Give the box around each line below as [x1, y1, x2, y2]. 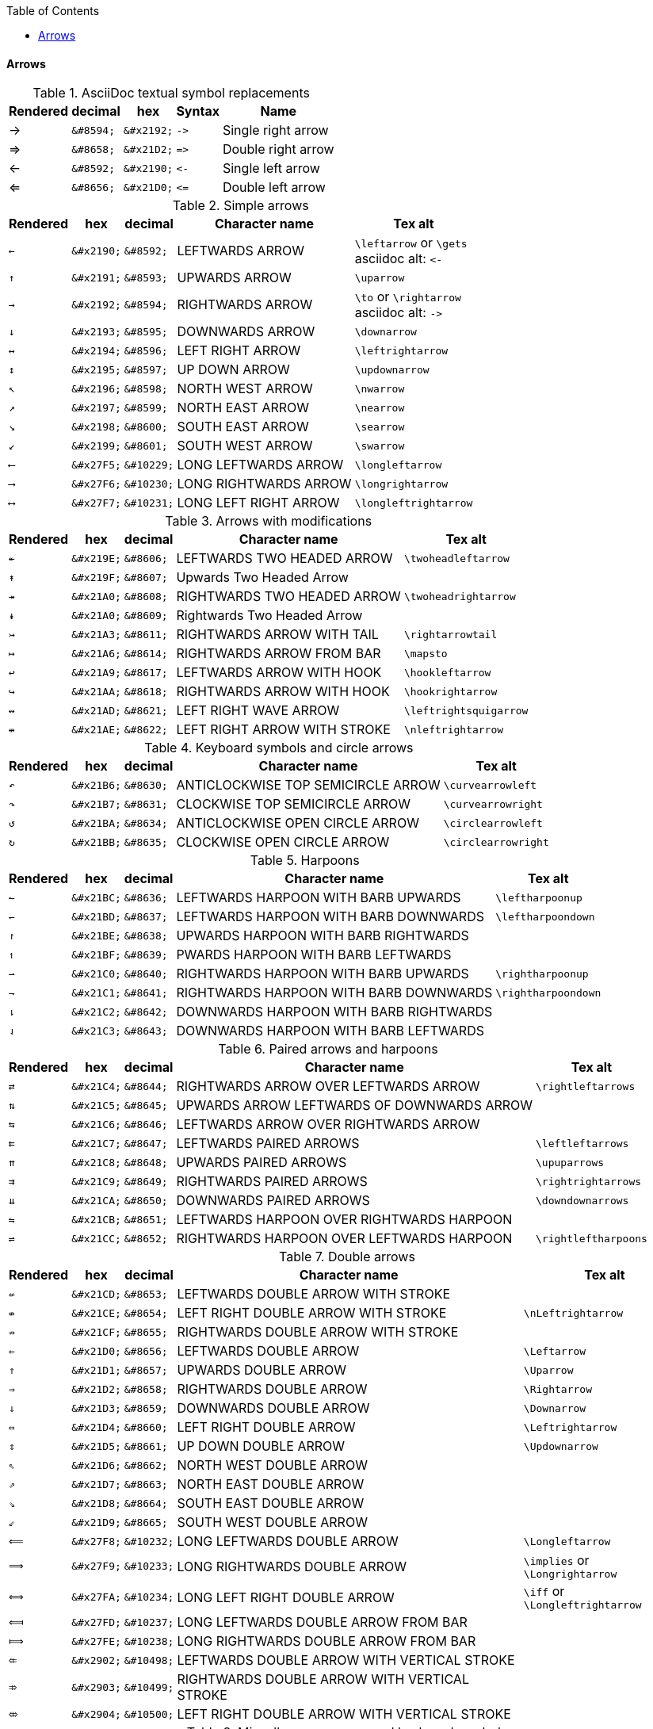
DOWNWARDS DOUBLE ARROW [177, 1400, 370, 1417]
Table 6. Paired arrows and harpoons [218, 1041, 438, 1058]
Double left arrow [222, 179, 326, 196]
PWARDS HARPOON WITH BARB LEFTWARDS [176, 947, 452, 963]
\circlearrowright [443, 836, 549, 848]
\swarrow [354, 439, 405, 452]
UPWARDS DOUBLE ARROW [177, 1362, 347, 1379]
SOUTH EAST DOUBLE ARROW [177, 1495, 365, 1512]
